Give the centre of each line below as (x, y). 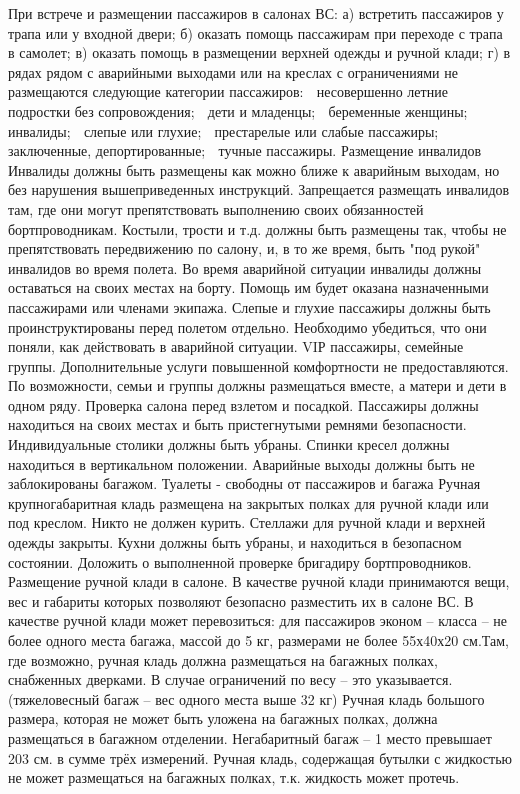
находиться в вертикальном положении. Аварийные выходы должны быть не (241, 463)
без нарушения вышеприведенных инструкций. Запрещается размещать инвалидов (259, 189)
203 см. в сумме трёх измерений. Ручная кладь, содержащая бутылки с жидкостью (260, 757)
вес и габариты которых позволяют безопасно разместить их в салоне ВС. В (241, 600)
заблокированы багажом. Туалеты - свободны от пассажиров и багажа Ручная (244, 483)
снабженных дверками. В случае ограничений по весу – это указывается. (230, 679)
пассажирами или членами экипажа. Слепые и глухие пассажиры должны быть (249, 306)
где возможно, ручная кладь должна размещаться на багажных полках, (223, 659)
